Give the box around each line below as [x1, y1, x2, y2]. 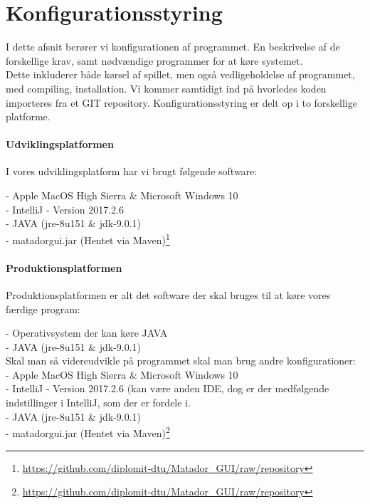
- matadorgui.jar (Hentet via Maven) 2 [6, 424, 170, 440]
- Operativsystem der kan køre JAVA [6, 325, 168, 340]
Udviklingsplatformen [6, 137, 114, 152]
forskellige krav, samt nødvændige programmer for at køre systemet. [6, 53, 303, 68]
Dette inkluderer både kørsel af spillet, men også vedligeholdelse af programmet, [6, 67, 355, 82]
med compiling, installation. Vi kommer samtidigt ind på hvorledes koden [6, 80, 327, 95]
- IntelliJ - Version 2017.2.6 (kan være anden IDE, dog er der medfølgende [6, 381, 329, 396]
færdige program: [6, 301, 80, 316]
